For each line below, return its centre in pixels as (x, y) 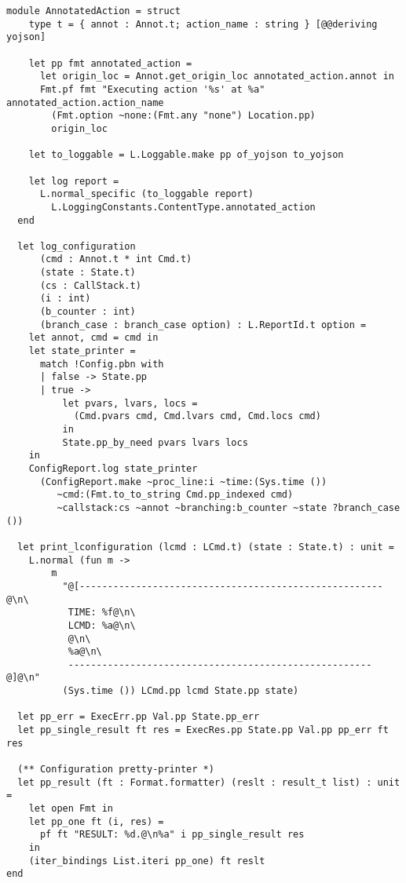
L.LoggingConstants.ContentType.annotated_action (183, 207)
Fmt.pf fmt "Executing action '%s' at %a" (152, 89)
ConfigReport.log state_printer (113, 468)
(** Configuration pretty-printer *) (116, 770)
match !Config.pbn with (102, 364)
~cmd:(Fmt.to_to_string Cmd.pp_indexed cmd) (175, 495)
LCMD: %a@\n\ (102, 625)
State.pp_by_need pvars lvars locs (155, 442)
